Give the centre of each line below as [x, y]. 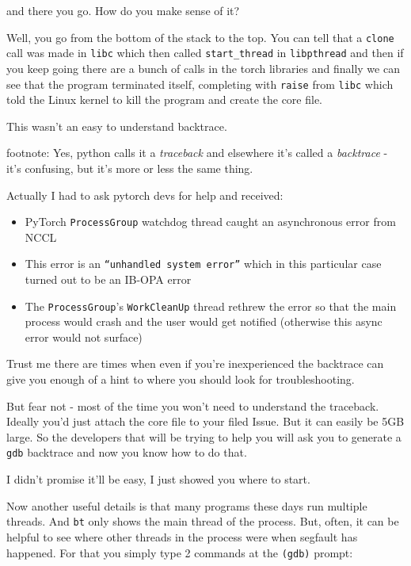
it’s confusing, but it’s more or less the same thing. [130, 168]
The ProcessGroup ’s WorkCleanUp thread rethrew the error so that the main [211, 306]
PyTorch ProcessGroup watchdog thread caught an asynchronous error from [210, 222]
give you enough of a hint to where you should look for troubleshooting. [181, 379]
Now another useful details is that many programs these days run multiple [187, 505]
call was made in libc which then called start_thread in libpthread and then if [205, 53]
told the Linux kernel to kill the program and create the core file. [164, 99]
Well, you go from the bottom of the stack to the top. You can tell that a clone [200, 37]
